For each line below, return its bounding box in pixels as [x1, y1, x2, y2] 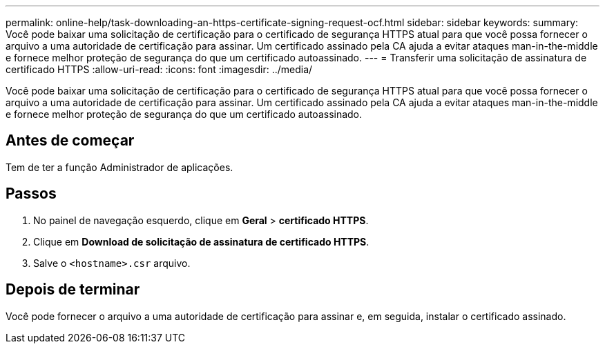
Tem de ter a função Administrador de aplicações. [6, 161, 233, 173]
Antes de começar [6, 132, 135, 150]
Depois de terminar [6, 281, 140, 299]
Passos [6, 185, 57, 203]
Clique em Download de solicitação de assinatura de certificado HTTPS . [33, 235, 369, 248]
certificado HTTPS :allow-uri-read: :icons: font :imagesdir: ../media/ [6, 63, 313, 75]
